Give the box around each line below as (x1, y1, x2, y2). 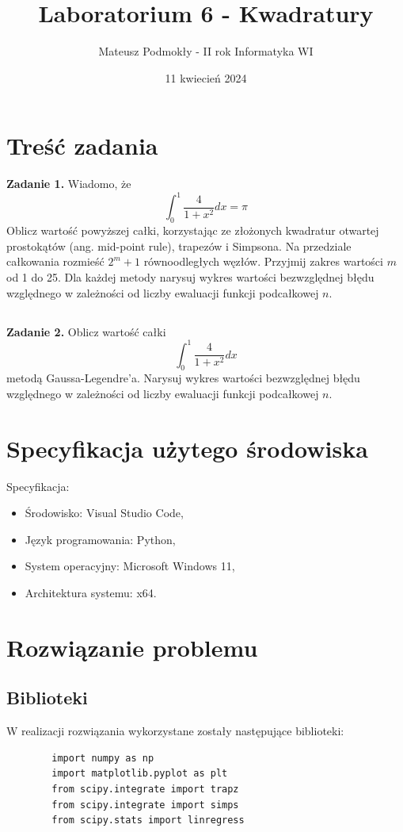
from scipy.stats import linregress (51, 815, 245, 826)
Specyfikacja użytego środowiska (6, 431, 368, 464)
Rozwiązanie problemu (6, 631, 258, 663)
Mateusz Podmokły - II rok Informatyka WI (98, 43, 314, 59)
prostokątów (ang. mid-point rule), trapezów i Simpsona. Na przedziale (6, 237, 352, 254)
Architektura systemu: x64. (25, 585, 157, 601)
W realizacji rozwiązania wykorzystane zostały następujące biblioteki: (6, 723, 344, 739)
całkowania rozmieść (6, 253, 105, 270)
